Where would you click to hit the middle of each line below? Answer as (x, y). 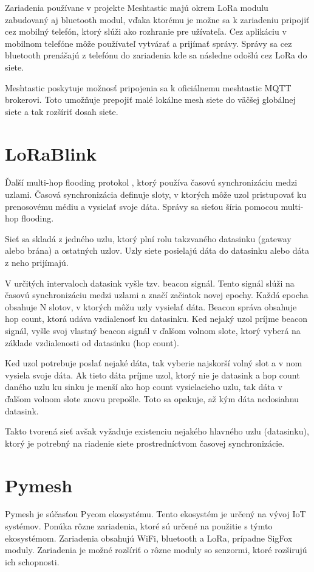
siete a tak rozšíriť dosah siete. (62, 111)
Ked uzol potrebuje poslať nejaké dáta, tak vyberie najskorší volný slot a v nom (154, 363)
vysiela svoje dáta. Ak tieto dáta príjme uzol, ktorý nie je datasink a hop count (152, 375)
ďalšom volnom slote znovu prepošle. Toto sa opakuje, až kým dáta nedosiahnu (152, 398)
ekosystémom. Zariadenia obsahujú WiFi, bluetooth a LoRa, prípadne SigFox (149, 538)
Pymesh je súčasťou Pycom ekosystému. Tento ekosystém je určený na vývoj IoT (155, 514)
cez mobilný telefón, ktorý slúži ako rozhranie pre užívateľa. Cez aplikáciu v (146, 31)
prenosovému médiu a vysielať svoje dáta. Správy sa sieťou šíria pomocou (142, 206)
